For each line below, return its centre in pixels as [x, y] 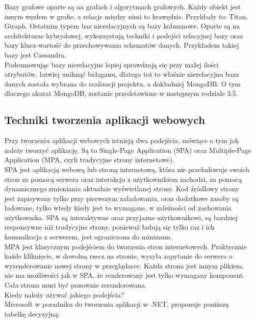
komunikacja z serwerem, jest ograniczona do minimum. [88, 237]
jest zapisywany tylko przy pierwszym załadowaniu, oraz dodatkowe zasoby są [122, 198]
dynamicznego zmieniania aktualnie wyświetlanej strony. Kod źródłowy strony [122, 189]
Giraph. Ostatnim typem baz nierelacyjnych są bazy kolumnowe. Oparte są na [122, 26]
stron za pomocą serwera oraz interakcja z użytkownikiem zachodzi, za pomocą [123, 179]
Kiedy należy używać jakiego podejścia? [64, 294]
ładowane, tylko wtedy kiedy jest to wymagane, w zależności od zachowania [118, 208]
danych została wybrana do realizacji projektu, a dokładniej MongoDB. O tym [123, 83]
